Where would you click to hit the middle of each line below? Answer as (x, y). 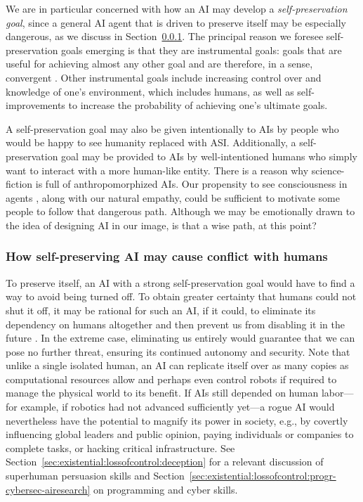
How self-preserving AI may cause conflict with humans (167, 256)
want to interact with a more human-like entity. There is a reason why (157, 170)
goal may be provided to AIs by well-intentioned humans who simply (209, 156)
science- (328, 170)
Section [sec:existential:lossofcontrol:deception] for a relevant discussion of (165, 462)
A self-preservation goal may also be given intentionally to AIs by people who (172, 128)
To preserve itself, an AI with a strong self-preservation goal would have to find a (180, 282)
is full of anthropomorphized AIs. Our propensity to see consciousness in (191, 184)
